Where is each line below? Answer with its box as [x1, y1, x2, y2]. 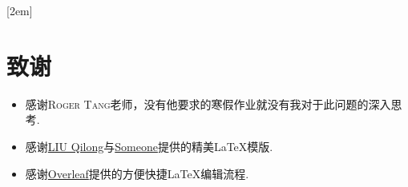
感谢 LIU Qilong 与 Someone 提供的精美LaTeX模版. [25, 137, 273, 154]
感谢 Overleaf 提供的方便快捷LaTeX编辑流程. [25, 165, 249, 181]
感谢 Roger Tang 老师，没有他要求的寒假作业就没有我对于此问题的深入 [25, 95, 391, 112]
